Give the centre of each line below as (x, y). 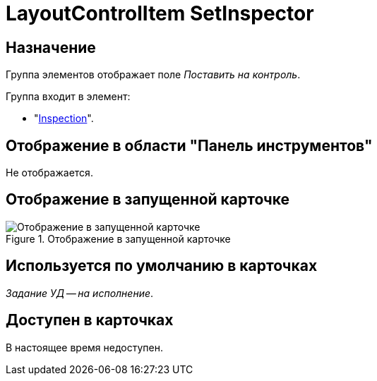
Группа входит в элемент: (68, 97)
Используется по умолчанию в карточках (162, 266)
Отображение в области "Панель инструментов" (189, 145)
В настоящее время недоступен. (84, 347)
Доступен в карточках (90, 320)
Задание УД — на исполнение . (80, 293)
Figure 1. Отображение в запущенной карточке (118, 238)
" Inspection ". (64, 119)
